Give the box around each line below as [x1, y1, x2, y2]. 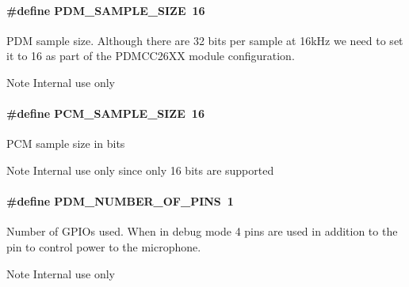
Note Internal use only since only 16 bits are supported [6, 161, 274, 178]
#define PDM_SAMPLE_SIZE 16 [6, 2, 205, 18]
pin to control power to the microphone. [6, 238, 201, 255]
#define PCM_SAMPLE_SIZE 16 [6, 105, 204, 122]
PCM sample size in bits [6, 135, 125, 152]
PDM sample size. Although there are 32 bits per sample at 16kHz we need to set [6, 32, 403, 48]
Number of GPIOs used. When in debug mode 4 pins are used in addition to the [6, 223, 398, 240]
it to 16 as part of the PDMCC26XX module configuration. [6, 47, 295, 64]
